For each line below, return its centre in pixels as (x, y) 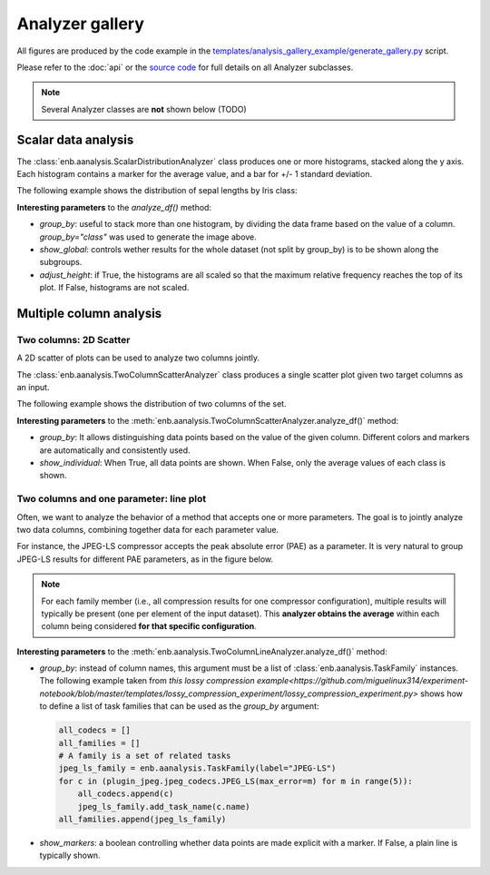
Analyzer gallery (81, 24)
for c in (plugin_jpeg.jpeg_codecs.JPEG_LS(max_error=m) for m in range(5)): (235, 781)
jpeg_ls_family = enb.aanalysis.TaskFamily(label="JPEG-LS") (197, 768)
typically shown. (70, 855)
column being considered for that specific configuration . (149, 626)
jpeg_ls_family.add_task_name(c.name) (164, 806)
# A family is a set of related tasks (145, 756)
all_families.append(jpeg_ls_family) (142, 819)
